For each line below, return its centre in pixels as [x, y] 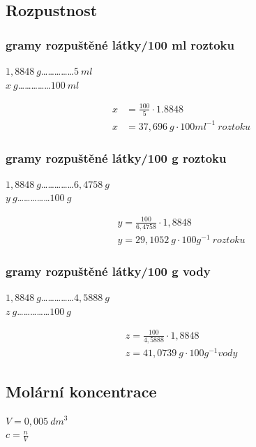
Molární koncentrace [81, 391]
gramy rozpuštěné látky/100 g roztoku [116, 157]
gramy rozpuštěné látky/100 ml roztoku [120, 44]
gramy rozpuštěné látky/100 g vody [108, 271]
